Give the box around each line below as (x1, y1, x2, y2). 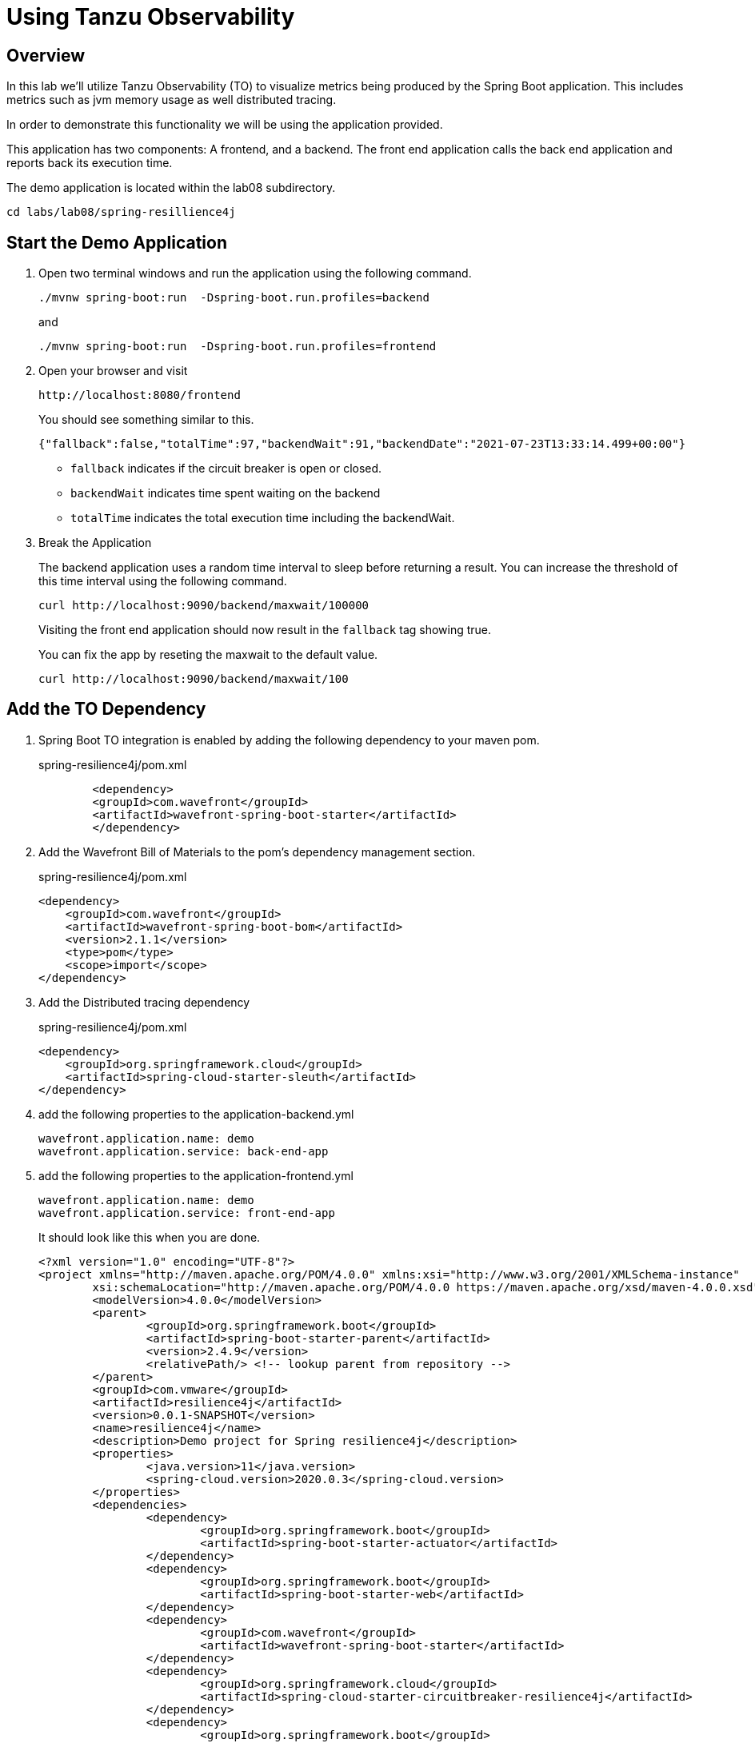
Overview (6, 45, 86, 66)
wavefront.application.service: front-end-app (38, 1206, 335, 1219)
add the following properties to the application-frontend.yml (38, 1168, 354, 1183)
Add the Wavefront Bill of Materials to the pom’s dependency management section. (38, 844, 476, 859)
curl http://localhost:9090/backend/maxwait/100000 (38, 599, 370, 612)
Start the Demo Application (6, 232, 227, 253)
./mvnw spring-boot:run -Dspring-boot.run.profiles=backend (38, 291, 429, 305)
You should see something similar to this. (38, 413, 254, 427)
